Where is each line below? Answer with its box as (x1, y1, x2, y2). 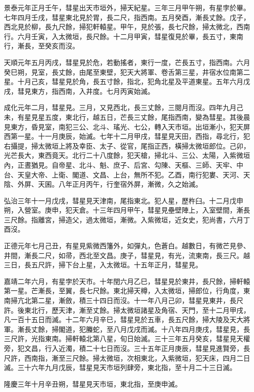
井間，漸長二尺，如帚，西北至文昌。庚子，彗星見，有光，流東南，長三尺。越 (4, 250, 250, 260)
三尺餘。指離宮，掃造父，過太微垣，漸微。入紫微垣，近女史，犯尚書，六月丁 (4, 214, 250, 224)
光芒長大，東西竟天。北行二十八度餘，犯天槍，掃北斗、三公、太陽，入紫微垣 (4, 150, 250, 160)
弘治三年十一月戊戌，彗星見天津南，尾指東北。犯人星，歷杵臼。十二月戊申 (4, 195, 243, 205)
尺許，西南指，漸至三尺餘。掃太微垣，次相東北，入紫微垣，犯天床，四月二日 (4, 352, 250, 363)
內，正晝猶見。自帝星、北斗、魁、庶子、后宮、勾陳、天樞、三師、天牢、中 (4, 159, 243, 170)
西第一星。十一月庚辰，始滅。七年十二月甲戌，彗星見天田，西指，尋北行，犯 (4, 131, 250, 141)
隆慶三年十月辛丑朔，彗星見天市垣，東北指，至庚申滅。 (4, 378, 182, 389)
